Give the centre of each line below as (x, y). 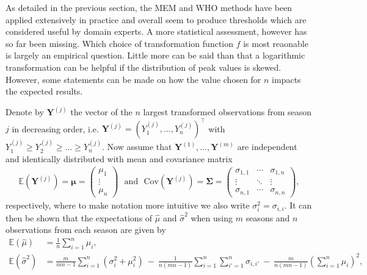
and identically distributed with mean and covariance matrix (119, 158)
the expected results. (44, 91)
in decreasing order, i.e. (55, 128)
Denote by (25, 112)
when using (212, 217)
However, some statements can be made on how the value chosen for (133, 79)
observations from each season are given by (86, 230)
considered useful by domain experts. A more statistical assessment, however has (156, 31)
